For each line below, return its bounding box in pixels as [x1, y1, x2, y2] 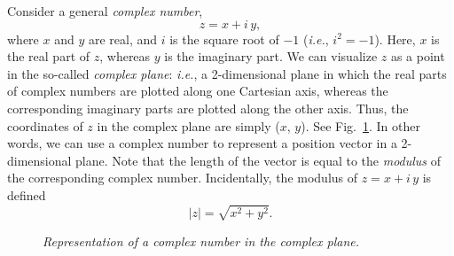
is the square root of [169, 29, 279, 48]
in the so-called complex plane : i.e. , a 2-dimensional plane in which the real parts [7, 64, 447, 82]
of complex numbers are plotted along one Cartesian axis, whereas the [7, 81, 388, 100]
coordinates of [7, 116, 83, 135]
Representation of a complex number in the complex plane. [43, 231, 360, 250]
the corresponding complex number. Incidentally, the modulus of [7, 168, 358, 187]
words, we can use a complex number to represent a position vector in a [7, 134, 397, 152]
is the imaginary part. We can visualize [164, 47, 378, 66]
